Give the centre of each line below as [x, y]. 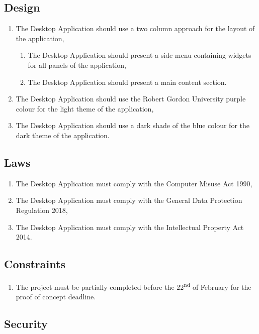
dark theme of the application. [63, 135]
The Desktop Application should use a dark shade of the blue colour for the [133, 125]
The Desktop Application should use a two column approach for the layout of [135, 28]
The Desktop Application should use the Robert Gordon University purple [131, 99]
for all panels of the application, [77, 65]
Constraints [35, 264]
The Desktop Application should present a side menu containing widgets [140, 55]
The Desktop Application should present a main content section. [127, 82]
